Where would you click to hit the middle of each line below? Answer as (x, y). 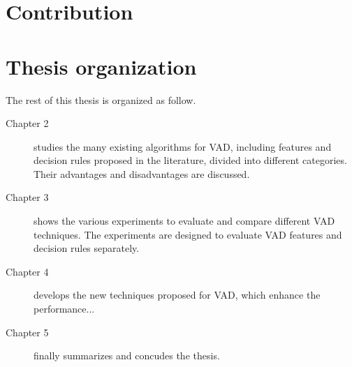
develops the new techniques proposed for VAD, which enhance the (177, 295)
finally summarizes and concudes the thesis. (127, 355)
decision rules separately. (87, 248)
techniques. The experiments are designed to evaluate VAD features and (188, 234)
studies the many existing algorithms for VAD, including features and (183, 146)
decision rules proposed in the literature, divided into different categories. (190, 160)
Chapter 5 (27, 332)
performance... (64, 309)
